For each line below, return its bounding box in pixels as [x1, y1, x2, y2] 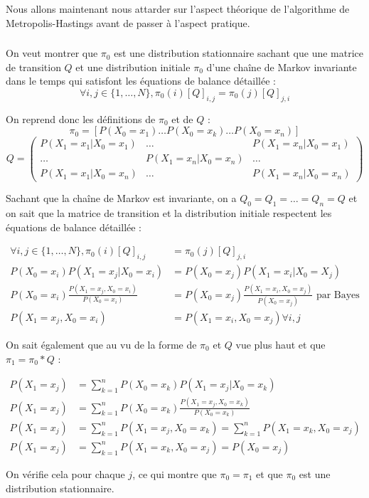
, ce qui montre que [132, 466, 217, 481]
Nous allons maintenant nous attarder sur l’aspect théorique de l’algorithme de [6, 1, 350, 16]
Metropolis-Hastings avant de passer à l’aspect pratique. [6, 15, 250, 30]
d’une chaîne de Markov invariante [206, 59, 357, 74]
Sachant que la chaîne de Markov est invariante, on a [6, 191, 237, 206]
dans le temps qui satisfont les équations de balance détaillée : [6, 73, 276, 88]
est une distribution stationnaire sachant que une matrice [114, 46, 364, 60]
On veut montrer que [6, 46, 98, 60]
